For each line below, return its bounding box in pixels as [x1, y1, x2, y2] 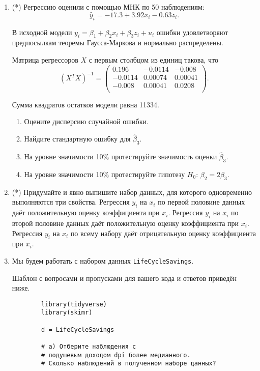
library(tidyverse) [41, 300, 107, 308]
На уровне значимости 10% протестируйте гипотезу [24, 169, 185, 179]
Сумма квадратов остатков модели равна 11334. [12, 99, 159, 109]
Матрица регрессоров [12, 54, 78, 65]
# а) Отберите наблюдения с [41, 343, 136, 351]
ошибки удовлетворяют [156, 26, 228, 37]
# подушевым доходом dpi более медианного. [41, 351, 191, 359]
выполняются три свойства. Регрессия [12, 196, 130, 207]
